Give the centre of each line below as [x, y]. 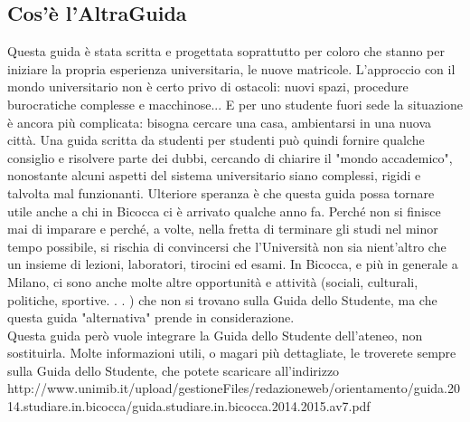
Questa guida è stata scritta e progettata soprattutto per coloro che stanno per [226, 51]
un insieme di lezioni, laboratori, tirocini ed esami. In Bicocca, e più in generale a [233, 264]
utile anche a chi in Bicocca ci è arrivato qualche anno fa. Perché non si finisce [224, 211]
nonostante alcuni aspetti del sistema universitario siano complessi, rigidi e [214, 175]
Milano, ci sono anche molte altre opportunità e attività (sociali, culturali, [213, 281]
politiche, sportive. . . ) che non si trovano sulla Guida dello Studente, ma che [222, 299]
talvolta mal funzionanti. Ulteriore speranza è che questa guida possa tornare [221, 192]
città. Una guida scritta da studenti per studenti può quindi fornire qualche [216, 140]
